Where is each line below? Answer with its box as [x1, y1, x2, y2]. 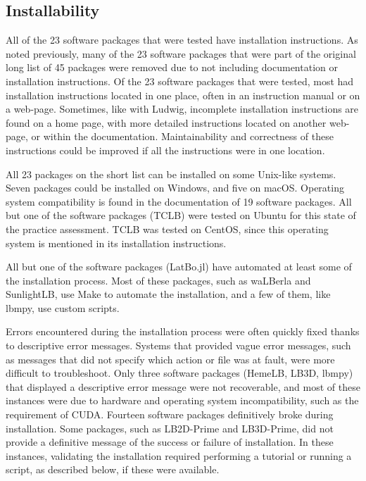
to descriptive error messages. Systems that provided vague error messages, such [6, 338, 351, 353]
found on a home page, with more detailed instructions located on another [6, 115, 327, 130]
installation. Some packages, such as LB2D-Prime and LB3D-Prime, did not [6, 420, 334, 435]
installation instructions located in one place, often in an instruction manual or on [6, 87, 360, 102]
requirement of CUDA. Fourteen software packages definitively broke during [6, 407, 334, 422]
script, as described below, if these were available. [6, 462, 220, 477]
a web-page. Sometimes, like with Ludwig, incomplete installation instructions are [6, 101, 359, 116]
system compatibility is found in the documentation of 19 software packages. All [6, 194, 352, 208]
